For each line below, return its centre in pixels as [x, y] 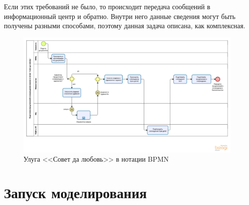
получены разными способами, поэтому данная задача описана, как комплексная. [125, 26]
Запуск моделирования [75, 193]
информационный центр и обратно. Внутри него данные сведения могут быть [120, 16]
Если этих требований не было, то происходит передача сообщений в [107, 6]
